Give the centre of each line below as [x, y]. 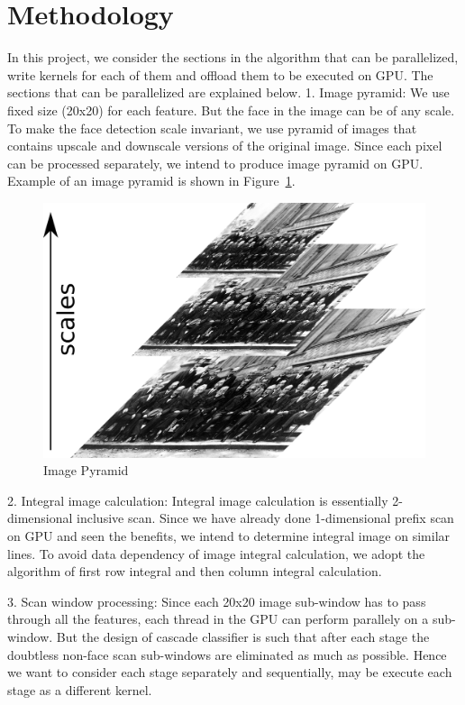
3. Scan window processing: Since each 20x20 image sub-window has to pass [217, 601]
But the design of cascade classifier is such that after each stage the [243, 637]
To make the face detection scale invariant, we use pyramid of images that [212, 128]
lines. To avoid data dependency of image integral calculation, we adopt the [216, 553]
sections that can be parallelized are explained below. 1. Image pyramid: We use [228, 92]
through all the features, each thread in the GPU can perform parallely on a [218, 619]
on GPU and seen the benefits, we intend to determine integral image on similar [229, 536]
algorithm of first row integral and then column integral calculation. [195, 571]
